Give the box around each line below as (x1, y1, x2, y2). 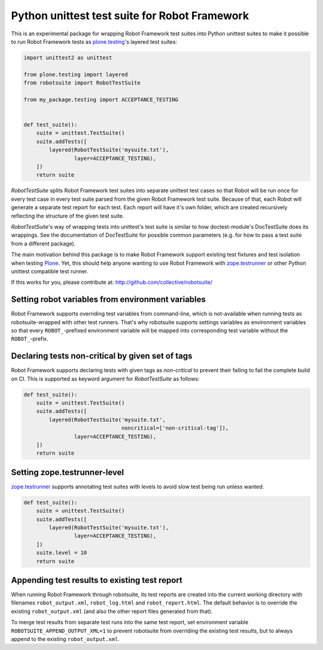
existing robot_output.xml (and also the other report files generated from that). (11, 607, 213, 615)
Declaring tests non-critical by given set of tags (11, 351, 193, 361)
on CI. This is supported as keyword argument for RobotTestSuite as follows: (11, 375, 200, 382)
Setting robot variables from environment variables (11, 294, 206, 305)
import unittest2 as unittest (23, 54, 112, 61)
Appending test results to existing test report (11, 575, 182, 585)
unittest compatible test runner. (11, 267, 89, 275)
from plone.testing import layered (23, 71, 128, 78)
